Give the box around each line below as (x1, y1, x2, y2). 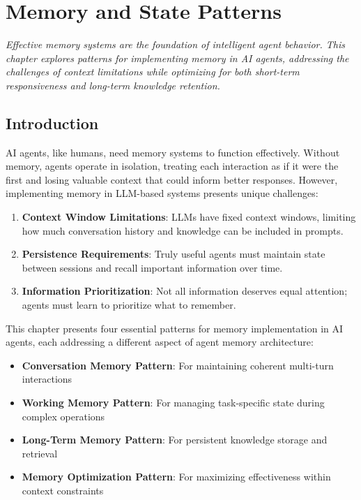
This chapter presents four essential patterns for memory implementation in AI (6, 321, 344, 335)
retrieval (22, 446, 58, 460)
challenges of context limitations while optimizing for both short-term (6, 64, 300, 79)
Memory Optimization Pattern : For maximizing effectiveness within (22, 469, 331, 484)
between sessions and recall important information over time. (22, 260, 283, 274)
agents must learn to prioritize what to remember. (22, 297, 236, 312)
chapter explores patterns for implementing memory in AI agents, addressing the (6, 50, 349, 65)
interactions (22, 372, 72, 386)
